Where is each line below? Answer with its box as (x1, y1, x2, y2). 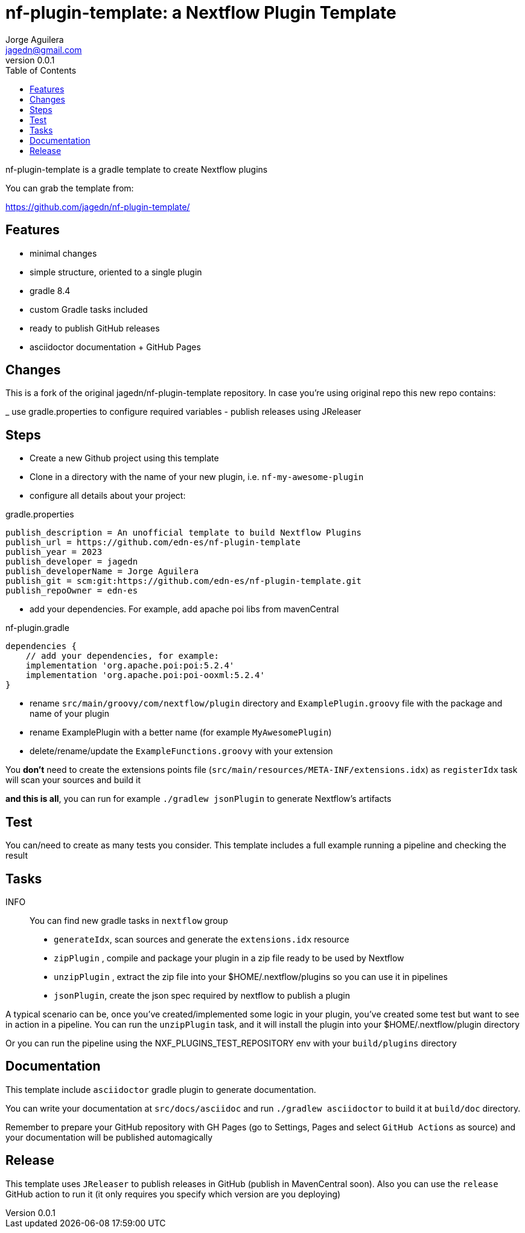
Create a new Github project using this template (30, 453, 219, 464)
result (5, 850, 28, 861)
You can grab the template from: (5, 182, 134, 193)
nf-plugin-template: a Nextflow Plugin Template (5, 2, 396, 23)
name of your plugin (30, 708, 109, 719)
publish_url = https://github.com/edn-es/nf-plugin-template (5, 537, 301, 548)
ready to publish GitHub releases (30, 322, 160, 333)
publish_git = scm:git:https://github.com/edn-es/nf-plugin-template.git (5, 576, 362, 586)
